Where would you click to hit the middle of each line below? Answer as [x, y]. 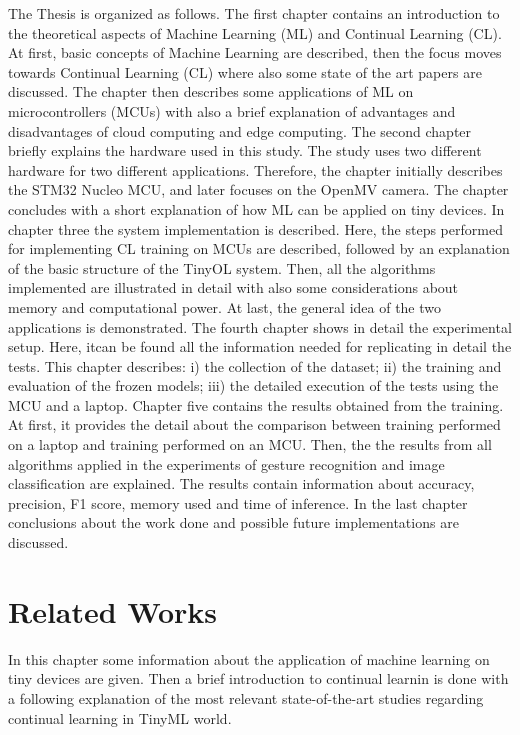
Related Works [113, 610]
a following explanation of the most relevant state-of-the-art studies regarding [246, 697]
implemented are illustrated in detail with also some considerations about [233, 287]
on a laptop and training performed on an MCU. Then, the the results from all [250, 444]
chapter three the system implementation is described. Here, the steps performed [255, 228]
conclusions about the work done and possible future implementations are [233, 522]
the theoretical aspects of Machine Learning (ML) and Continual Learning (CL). [255, 32]
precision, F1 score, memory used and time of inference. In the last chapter [238, 502]
